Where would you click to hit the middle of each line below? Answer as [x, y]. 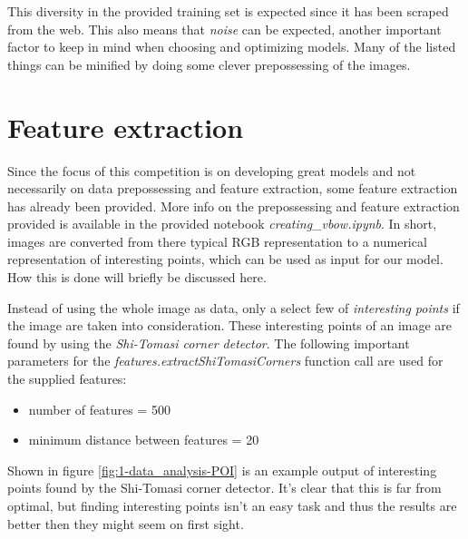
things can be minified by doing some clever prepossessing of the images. [209, 64]
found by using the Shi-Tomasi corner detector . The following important [209, 343]
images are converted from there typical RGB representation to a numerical [217, 241]
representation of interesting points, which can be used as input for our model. [225, 259]
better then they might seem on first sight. [126, 523]
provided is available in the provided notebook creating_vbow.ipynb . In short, [222, 224]
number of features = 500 [99, 409]
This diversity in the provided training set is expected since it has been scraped [228, 11]
